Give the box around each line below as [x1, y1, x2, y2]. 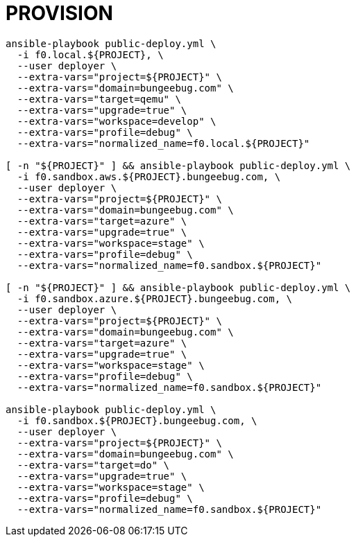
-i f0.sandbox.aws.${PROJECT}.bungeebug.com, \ [17, 171, 281, 182]
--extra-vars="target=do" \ [17, 459, 170, 471]
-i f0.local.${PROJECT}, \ [17, 49, 164, 60]
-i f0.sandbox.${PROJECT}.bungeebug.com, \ [17, 414, 257, 426]
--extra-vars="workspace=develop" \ [17, 115, 217, 127]
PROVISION [6, 1, 113, 25]
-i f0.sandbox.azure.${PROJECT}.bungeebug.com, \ [17, 292, 293, 304]
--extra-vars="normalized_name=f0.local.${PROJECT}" [17, 137, 310, 149]
